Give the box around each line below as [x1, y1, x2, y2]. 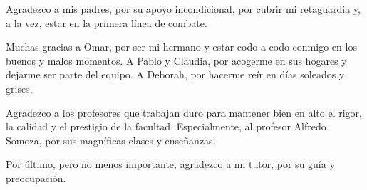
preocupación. [6, 170, 66, 185]
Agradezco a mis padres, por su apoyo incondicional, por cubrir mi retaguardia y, [6, 1, 361, 16]
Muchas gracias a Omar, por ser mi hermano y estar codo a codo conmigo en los [6, 39, 357, 54]
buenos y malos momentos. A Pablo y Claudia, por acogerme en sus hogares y [6, 53, 347, 68]
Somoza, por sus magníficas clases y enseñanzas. [6, 132, 216, 147]
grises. [6, 80, 33, 95]
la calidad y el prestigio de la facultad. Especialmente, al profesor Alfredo [6, 119, 326, 134]
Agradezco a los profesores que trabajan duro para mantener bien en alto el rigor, [6, 105, 362, 120]
